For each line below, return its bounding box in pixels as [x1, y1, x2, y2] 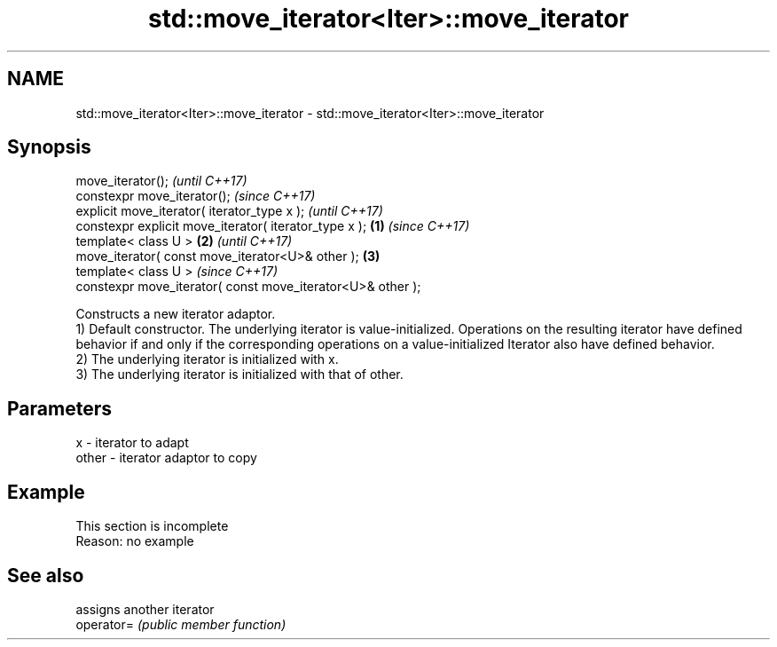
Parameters [7, 397, 112, 420]
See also [7, 564, 84, 587]
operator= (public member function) [75, 616, 286, 632]
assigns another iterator [75, 601, 215, 617]
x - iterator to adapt [75, 435, 189, 451]
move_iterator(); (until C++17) [75, 173, 247, 189]
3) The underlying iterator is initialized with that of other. [75, 367, 404, 383]
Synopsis [7, 136, 91, 159]
